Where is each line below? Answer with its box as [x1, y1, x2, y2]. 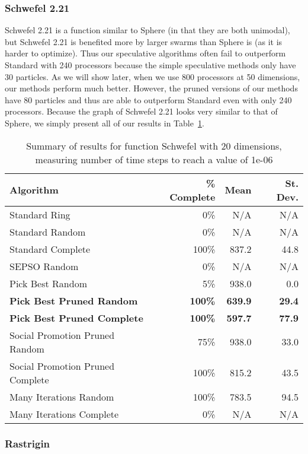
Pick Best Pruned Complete [9, 310, 143, 325]
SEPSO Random [9, 259, 79, 273]
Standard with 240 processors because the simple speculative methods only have [5, 59, 296, 71]
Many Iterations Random [9, 389, 114, 404]
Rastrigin [5, 436, 50, 451]
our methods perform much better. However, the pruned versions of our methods [5, 82, 298, 94]
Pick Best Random [9, 276, 87, 290]
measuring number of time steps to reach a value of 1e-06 [35, 152, 273, 166]
